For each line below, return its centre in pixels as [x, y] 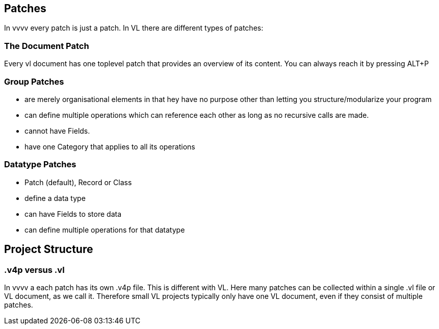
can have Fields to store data [73, 214]
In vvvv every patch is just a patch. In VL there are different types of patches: [134, 28]
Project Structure [49, 249]
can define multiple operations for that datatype [105, 230]
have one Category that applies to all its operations [110, 146]
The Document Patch [47, 46]
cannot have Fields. [57, 131]
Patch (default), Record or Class [78, 182]
